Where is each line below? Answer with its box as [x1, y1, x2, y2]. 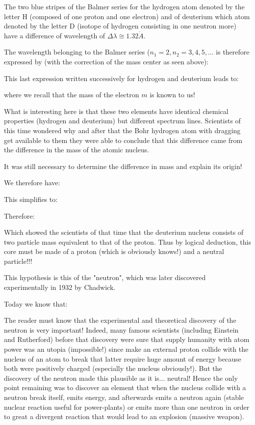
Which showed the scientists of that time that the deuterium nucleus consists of [4, 227, 244, 237]
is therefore [216, 47, 250, 57]
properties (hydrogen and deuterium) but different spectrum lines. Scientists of [4, 115, 241, 126]
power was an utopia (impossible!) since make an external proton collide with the [4, 344, 249, 354]
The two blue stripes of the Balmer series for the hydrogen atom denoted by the [4, 1, 245, 11]
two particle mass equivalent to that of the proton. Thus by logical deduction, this [4, 236, 251, 247]
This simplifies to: [4, 194, 58, 204]
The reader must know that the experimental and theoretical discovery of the [4, 315, 236, 325]
